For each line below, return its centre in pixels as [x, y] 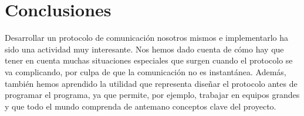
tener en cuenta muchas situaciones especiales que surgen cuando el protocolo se [149, 60]
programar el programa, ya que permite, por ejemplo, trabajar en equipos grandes [152, 95]
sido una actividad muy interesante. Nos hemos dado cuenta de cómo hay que [144, 49]
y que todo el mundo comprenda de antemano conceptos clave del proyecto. [141, 106]
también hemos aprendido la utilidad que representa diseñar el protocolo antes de [151, 83]
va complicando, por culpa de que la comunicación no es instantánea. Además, [146, 71]
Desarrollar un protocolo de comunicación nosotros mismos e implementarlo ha [147, 38]
